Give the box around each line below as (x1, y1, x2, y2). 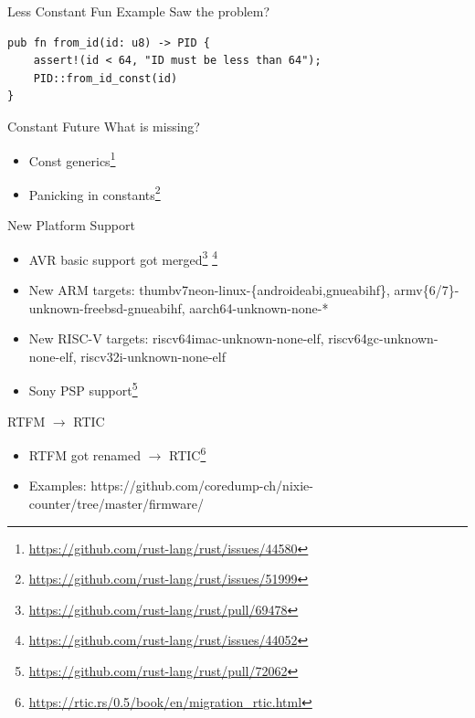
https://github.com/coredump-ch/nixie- (90, 476, 313, 495)
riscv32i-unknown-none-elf (80, 346, 226, 365)
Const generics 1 (28, 148, 116, 170)
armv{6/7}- (394, 280, 459, 299)
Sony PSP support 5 (28, 378, 138, 399)
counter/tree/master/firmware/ (28, 493, 204, 512)
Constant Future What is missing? (7, 116, 200, 135)
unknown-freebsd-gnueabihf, (28, 298, 185, 317)
